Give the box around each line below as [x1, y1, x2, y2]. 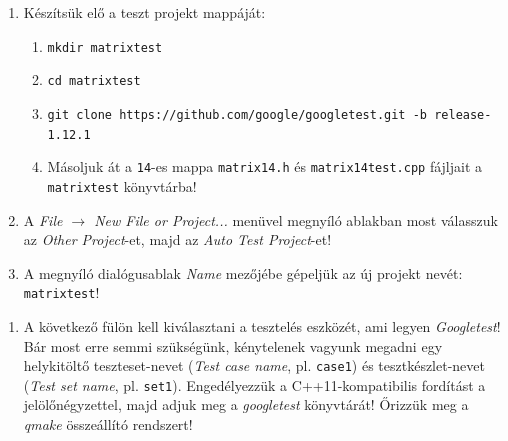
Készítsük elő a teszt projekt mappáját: [23, 2, 266, 22]
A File [23, 209, 63, 230]
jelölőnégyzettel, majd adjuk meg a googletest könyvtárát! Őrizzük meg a [23, 394, 469, 415]
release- [434, 107, 492, 122]
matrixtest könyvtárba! [47, 175, 197, 196]
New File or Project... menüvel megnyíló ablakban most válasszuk [94, 209, 498, 230]
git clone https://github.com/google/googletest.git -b [47, 107, 428, 122]
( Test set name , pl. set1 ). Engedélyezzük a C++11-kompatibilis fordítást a [23, 374, 486, 395]
